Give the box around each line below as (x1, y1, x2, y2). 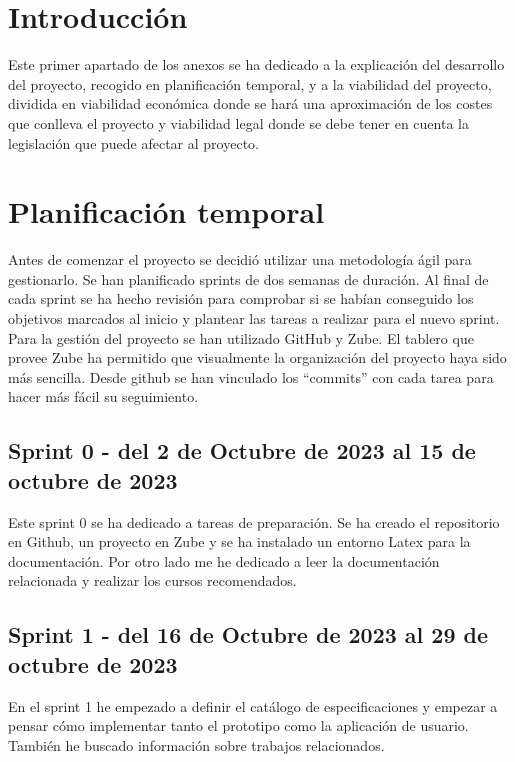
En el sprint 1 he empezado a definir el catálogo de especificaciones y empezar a (8, 695, 498, 716)
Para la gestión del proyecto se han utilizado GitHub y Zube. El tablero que (8, 327, 474, 348)
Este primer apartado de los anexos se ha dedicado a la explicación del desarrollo (8, 54, 505, 75)
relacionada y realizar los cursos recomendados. (8, 570, 297, 591)
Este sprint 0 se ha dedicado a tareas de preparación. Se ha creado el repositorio (8, 511, 500, 532)
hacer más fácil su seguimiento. (8, 386, 199, 407)
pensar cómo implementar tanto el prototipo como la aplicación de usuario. (8, 715, 469, 736)
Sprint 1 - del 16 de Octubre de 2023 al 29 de (8, 619, 489, 650)
